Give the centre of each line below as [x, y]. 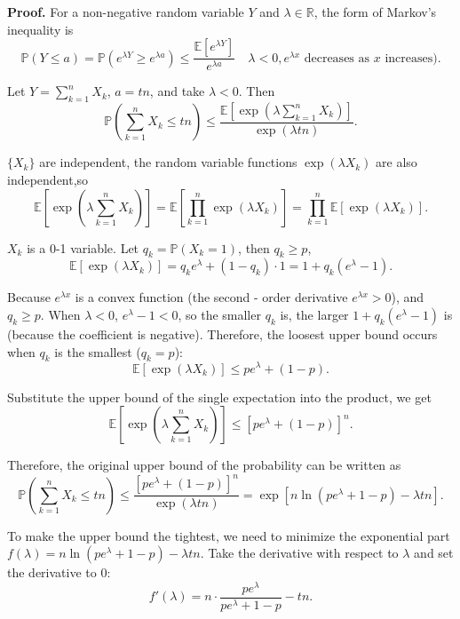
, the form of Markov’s [375, 12]
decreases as [337, 58]
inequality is [40, 29]
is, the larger [314, 315]
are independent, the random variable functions [168, 162]
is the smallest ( [98, 351]
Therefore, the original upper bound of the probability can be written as [204, 465]
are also [397, 162]
